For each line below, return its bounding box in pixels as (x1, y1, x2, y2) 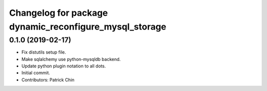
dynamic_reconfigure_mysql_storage (9, 21, 167, 32)
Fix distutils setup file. (21, 49, 66, 55)
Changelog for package (9, 7, 108, 18)
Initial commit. (21, 70, 50, 76)
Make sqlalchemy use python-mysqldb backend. (21, 56, 121, 62)
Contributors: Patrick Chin (21, 77, 75, 83)
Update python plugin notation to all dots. (21, 63, 106, 69)
